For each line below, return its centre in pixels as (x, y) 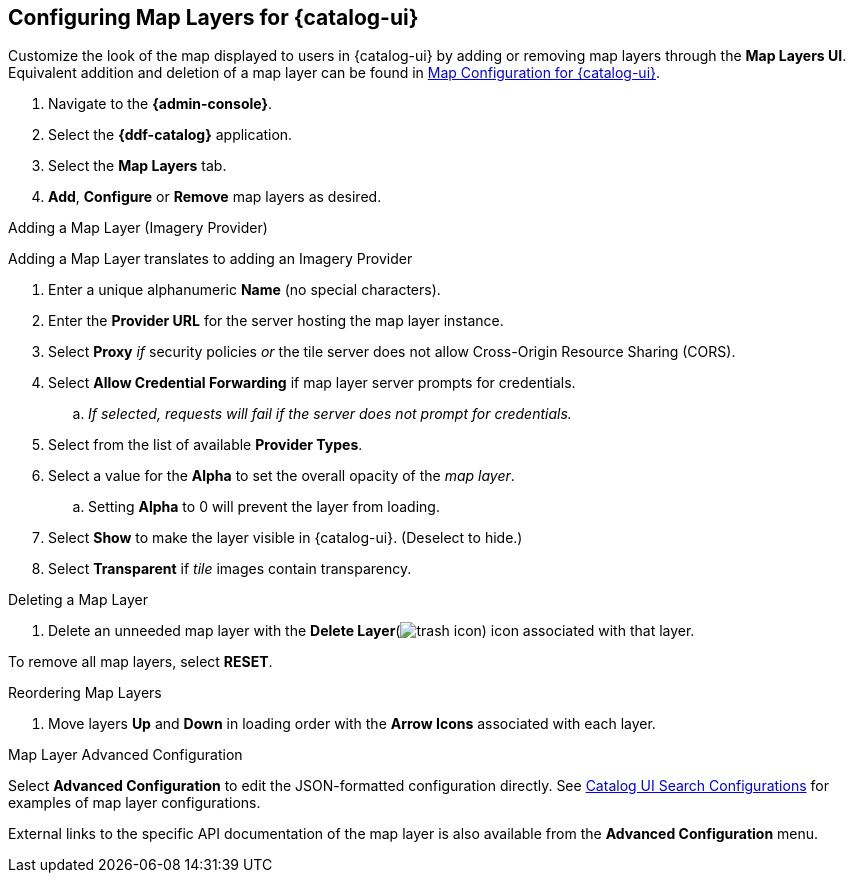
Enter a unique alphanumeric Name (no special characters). (244, 290)
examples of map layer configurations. (134, 803)
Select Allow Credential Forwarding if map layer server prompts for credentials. (312, 383)
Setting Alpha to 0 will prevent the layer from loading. (264, 507)
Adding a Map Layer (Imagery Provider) (138, 228)
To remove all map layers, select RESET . (140, 662)
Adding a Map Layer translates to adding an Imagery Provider (210, 259)
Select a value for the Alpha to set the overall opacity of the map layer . (281, 476)
